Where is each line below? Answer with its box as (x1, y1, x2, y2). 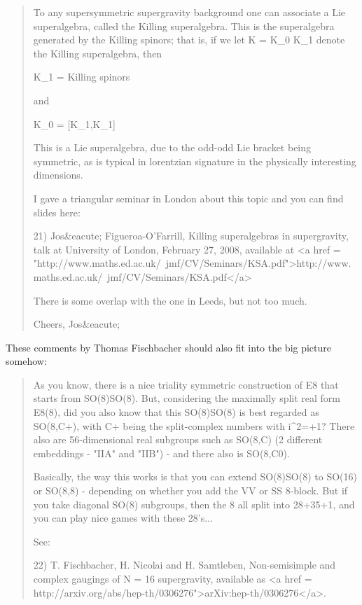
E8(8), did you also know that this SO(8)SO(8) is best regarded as (33, 405, 319, 419)
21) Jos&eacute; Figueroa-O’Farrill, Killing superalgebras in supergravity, (33, 228, 349, 243)
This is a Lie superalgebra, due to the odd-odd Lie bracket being (33, 140, 312, 155)
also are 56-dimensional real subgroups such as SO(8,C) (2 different (33, 432, 323, 447)
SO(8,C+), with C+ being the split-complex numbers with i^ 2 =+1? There (33, 418, 355, 433)
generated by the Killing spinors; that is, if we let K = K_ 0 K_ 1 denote (33, 32, 345, 47)
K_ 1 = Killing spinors (33, 69, 130, 84)
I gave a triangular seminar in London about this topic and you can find (33, 190, 344, 205)
